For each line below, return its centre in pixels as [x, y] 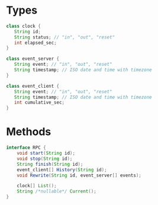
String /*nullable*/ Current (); [57, 191]
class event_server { [33, 59]
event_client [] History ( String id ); [62, 169]
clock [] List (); [37, 186]
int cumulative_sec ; [39, 102]
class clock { [24, 26]
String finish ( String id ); [50, 164]
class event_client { [33, 86]
